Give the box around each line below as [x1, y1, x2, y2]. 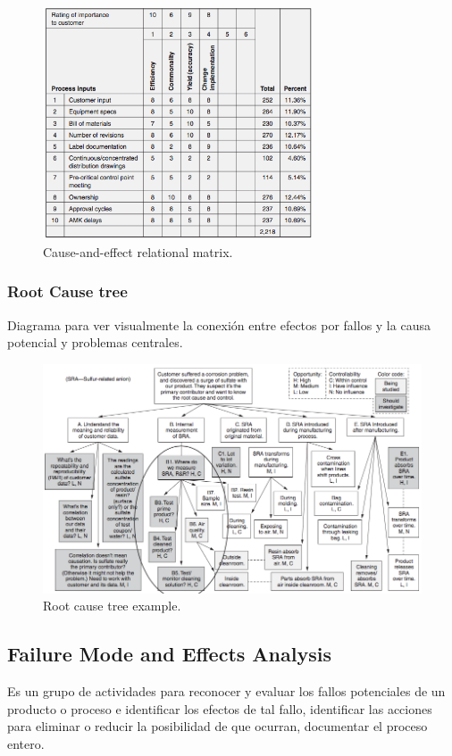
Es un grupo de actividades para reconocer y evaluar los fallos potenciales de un [7, 682, 446, 701]
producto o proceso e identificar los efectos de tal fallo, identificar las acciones [7, 699, 432, 718]
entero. [7, 734, 45, 752]
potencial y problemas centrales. [7, 333, 183, 352]
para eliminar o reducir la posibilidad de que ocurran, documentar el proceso [7, 717, 428, 735]
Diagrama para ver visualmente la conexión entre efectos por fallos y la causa [7, 315, 431, 334]
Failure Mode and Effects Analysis [7, 640, 331, 668]
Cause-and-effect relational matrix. [43, 242, 233, 261]
